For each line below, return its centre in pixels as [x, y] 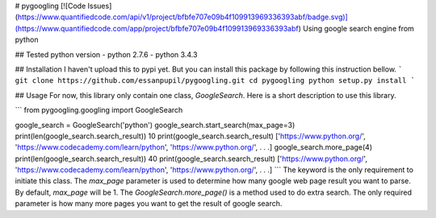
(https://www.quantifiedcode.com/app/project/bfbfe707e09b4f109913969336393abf [157, 28]
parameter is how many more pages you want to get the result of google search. [149, 204]
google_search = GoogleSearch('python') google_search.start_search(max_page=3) [155, 125]
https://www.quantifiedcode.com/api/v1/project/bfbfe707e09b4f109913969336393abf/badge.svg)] [183, 17]
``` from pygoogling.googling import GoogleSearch [99, 110]
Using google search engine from [359, 28]
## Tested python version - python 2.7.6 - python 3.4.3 [106, 54]
